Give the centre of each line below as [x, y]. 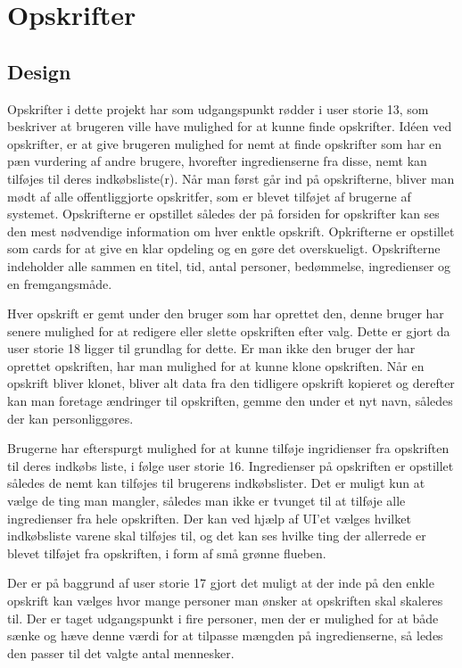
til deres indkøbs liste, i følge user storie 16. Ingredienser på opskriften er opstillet [231, 465]
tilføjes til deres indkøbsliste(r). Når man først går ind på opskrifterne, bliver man [231, 178]
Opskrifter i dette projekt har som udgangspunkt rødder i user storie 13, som [218, 108]
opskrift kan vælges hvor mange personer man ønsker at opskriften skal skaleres [225, 601]
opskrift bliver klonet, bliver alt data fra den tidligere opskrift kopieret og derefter [231, 383]
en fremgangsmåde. [60, 283]
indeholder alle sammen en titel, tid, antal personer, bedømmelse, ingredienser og [229, 265]
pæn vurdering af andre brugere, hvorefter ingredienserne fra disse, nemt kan [217, 161]
